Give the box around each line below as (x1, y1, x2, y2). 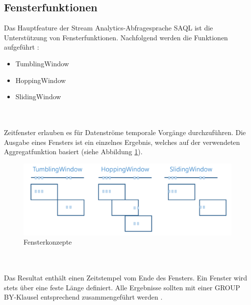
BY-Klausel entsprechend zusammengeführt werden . (4, 292, 163, 302)
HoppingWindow (15, 75, 66, 85)
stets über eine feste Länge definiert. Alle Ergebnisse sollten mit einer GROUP (4, 282, 240, 292)
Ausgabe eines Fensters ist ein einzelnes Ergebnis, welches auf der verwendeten (4, 137, 240, 147)
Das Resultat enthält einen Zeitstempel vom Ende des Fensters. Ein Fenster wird (4, 273, 248, 283)
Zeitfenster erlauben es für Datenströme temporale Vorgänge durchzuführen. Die (4, 127, 246, 137)
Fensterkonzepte (24, 237, 72, 247)
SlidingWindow (15, 91, 61, 102)
